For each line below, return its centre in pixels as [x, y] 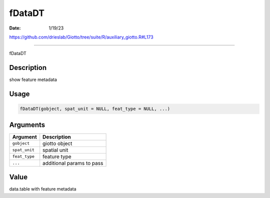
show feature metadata [33, 79]
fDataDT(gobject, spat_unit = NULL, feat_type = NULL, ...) [95, 109]
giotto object [57, 143]
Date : [15, 28]
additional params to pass [73, 163]
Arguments [27, 125]
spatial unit [55, 150]
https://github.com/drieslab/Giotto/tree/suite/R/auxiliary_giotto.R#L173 [81, 37]
